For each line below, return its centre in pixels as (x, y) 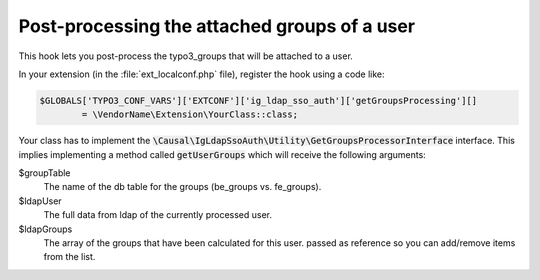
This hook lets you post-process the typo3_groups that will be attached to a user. (186, 56)
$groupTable (44, 173)
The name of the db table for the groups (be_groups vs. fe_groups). (182, 187)
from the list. (69, 257)
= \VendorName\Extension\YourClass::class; (190, 114)
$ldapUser (40, 201)
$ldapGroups (45, 229)
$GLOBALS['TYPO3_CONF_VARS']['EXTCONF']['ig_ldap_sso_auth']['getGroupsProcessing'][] (258, 100)
